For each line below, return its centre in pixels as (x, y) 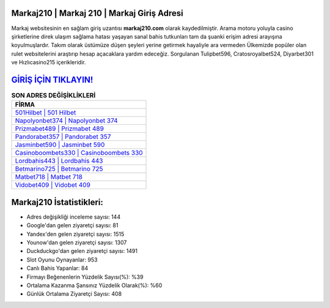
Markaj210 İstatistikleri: (57, 202)
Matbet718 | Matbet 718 (49, 177)
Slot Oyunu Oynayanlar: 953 (62, 260)
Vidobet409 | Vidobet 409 (53, 185)
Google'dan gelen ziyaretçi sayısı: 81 (72, 225)
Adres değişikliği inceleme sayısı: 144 (74, 217)
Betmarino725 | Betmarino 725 (59, 169)
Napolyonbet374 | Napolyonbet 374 (67, 121)
